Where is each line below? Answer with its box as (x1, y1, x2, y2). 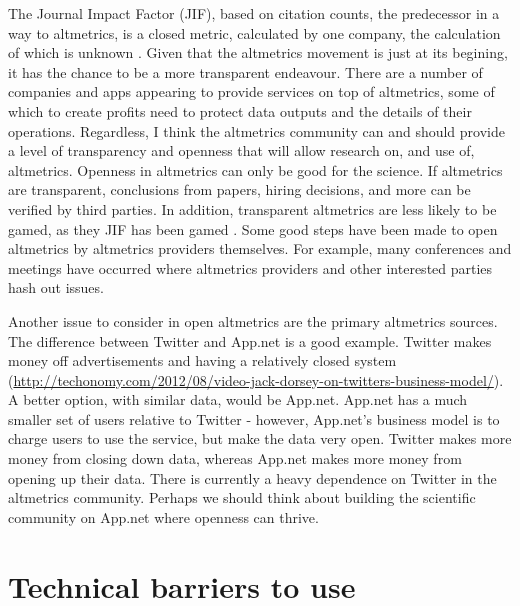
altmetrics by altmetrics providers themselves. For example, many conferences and (8, 238, 512, 259)
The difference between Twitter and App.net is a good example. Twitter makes (8, 330, 492, 351)
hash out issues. (8, 277, 104, 298)
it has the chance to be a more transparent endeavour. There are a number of (8, 61, 483, 82)
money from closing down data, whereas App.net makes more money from (8, 448, 462, 469)
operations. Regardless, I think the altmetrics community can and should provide (8, 120, 505, 141)
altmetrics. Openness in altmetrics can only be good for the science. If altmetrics (8, 159, 503, 180)
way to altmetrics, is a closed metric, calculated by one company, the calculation (8, 22, 501, 43)
